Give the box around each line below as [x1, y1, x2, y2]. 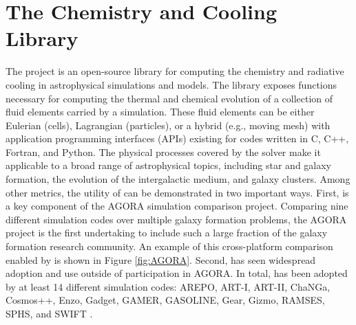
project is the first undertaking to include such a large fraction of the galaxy [6, 225, 328, 240]
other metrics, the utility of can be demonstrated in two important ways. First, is [6, 185, 349, 199]
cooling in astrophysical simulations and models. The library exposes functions [6, 77, 337, 91]
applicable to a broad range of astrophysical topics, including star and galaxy [6, 158, 332, 172]
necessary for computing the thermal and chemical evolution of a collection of [6, 91, 333, 105]
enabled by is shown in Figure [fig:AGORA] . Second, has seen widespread [6, 252, 316, 267]
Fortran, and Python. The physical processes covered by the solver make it [6, 144, 321, 159]
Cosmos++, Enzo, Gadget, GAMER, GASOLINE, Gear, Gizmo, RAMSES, [6, 293, 325, 307]
